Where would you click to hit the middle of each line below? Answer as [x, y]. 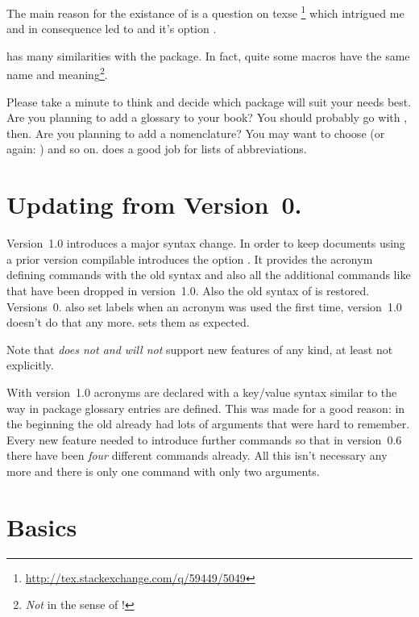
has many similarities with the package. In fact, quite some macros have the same [208, 55]
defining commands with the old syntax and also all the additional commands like [209, 275]
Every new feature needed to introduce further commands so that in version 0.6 [204, 439]
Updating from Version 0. [154, 204]
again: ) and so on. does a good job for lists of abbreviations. [157, 149]
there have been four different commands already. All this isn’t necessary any [197, 455]
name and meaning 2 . [57, 73]
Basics [42, 526]
